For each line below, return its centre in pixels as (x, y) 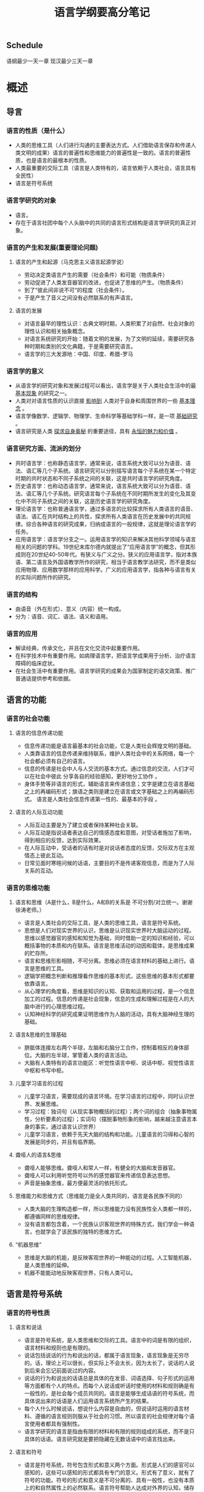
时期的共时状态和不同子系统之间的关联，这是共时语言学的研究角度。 (100, 478)
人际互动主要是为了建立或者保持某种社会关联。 (83, 825)
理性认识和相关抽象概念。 (56, 331)
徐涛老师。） (30, 910)
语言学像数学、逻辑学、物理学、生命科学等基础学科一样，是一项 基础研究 (106, 416)
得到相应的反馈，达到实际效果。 (64, 840)
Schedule (25, 45)
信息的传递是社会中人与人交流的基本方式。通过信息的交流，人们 (104, 768)
